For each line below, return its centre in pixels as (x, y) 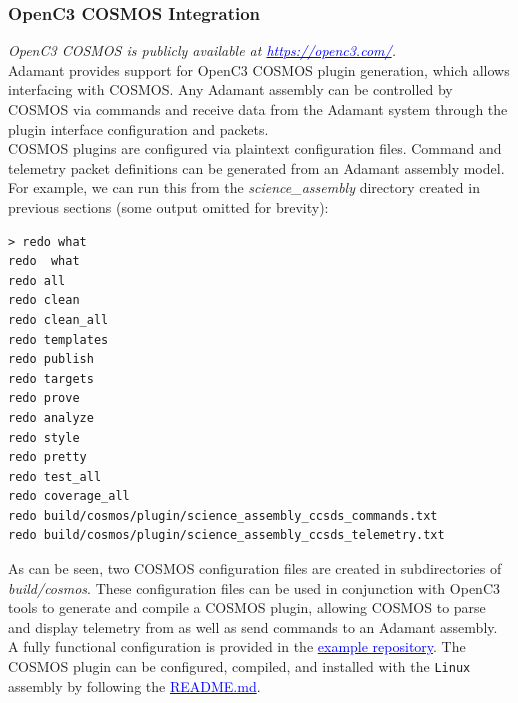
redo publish (51, 359)
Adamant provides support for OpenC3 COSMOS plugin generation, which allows (259, 69)
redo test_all (55, 476)
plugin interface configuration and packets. (138, 128)
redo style (44, 437)
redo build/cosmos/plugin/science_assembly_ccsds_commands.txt (223, 515)
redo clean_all (58, 319)
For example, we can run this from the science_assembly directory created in (244, 187)
